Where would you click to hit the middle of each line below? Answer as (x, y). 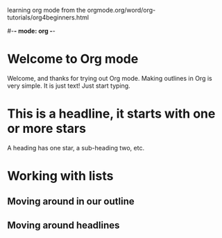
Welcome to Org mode (73, 59)
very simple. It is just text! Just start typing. (69, 86)
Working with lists (60, 176)
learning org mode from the (46, 10)
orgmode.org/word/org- (121, 10)
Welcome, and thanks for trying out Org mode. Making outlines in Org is (110, 78)
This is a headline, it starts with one (111, 114)
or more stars (47, 129)
